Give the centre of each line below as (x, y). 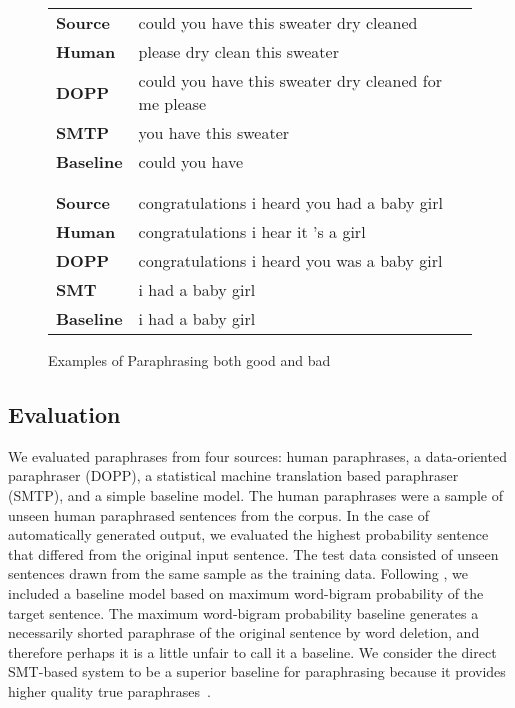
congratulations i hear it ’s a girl (252, 231)
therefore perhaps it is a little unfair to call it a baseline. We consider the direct (252, 651)
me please (172, 103)
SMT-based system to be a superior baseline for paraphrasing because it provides (257, 671)
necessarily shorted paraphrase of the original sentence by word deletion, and (244, 632)
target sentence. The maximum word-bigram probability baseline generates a (243, 612)
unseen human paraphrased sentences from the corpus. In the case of (218, 514)
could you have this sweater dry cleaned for (290, 80)
